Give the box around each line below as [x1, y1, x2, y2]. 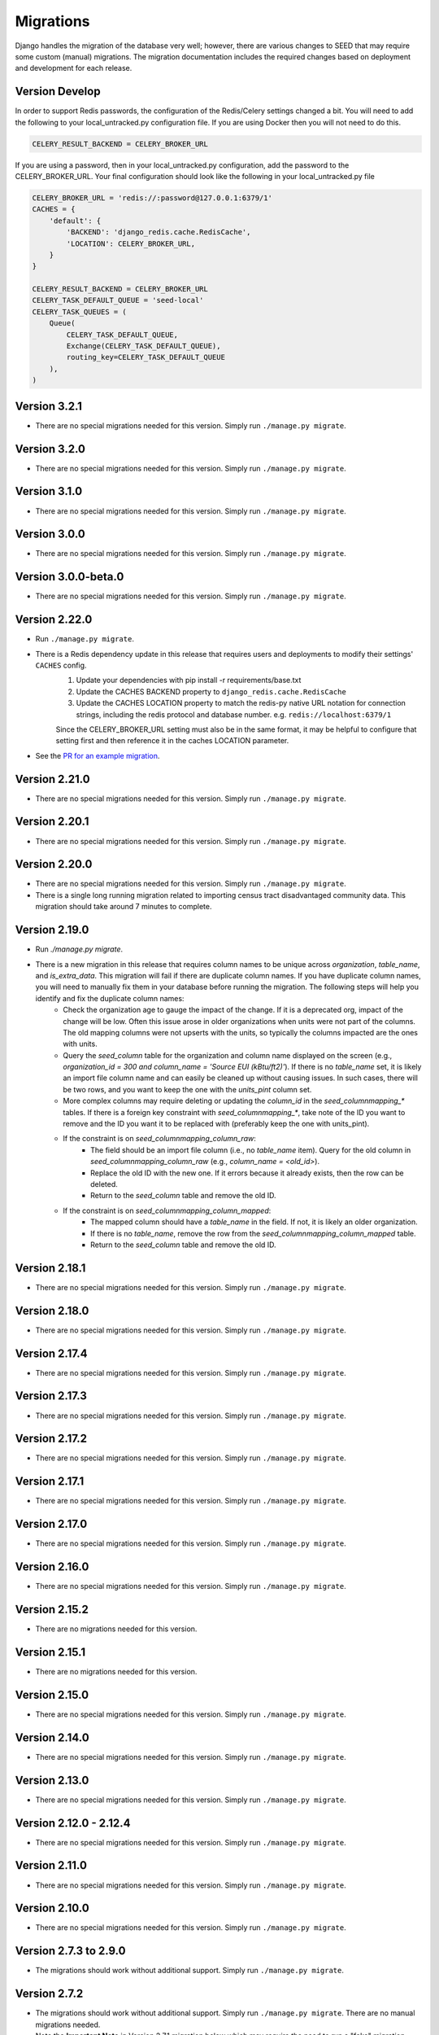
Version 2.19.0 [15, 923, 89, 937]
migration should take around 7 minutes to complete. [35, 902, 212, 912]
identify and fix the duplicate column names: [35, 993, 185, 1003]
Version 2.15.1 [15, 1645, 85, 1659]
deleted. [90, 1179, 118, 1188]
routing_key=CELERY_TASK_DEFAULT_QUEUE [66, 352, 225, 362]
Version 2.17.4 [15, 1346, 89, 1360]
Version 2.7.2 [15, 1987, 84, 2001]
